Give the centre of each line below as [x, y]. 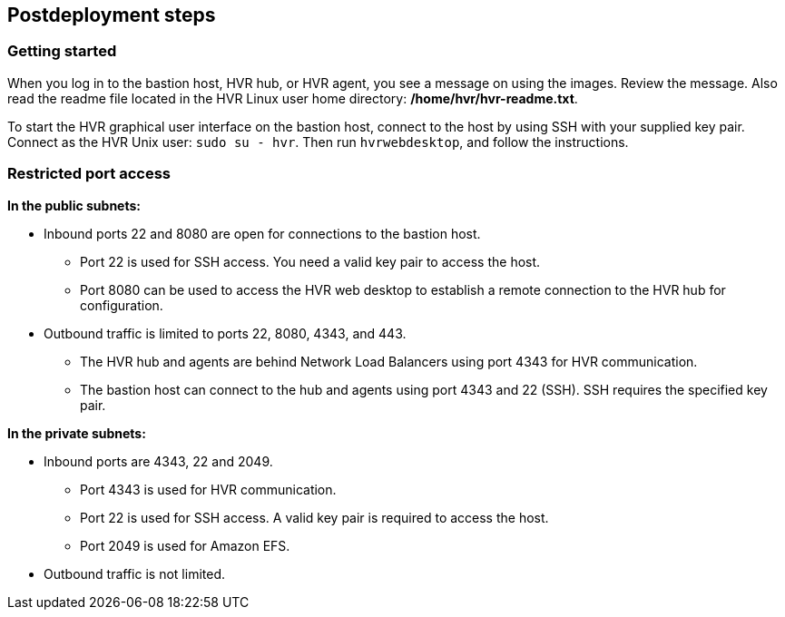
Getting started [62, 51]
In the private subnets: [77, 433]
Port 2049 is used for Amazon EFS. [185, 545]
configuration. [122, 305]
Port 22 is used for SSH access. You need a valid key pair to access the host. [310, 261]
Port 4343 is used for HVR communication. [208, 489]
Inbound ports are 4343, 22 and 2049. [158, 461]
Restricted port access [89, 174]
